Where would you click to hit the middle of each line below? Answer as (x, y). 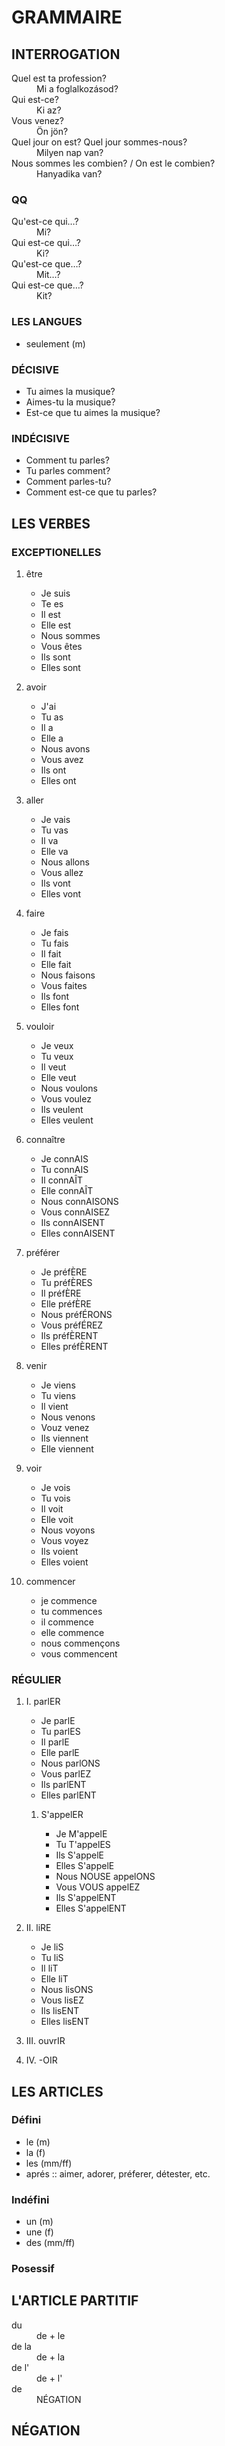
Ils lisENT (60, 2011)
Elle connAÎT (67, 1190)
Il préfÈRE (61, 1293)
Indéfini (30, 2199)
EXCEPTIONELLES (56, 552)
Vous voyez (64, 1540)
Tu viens (58, 1395)
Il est (50, 614)
